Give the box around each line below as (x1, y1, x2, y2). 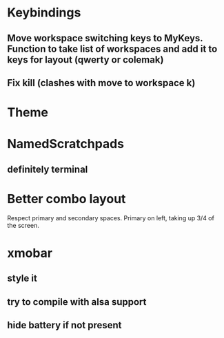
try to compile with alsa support (7, 296, 147, 308)
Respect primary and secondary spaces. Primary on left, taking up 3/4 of (7, 213, 215, 222)
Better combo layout (7, 191, 126, 207)
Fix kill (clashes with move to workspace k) (7, 77, 196, 89)
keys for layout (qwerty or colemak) (7, 54, 164, 65)
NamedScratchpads (7, 136, 124, 152)
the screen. (7, 221, 40, 229)
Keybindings (7, 5, 81, 21)
